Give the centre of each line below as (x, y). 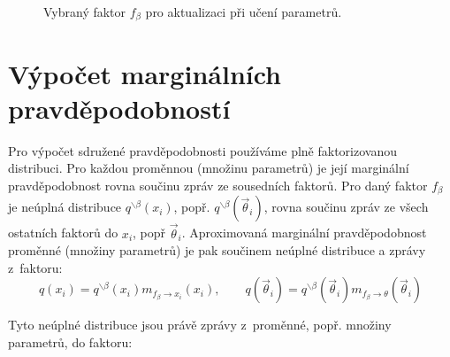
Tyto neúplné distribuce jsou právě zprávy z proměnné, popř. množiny (200, 325)
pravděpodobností (119, 108)
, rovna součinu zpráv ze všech (346, 207)
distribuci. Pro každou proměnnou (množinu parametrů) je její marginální (209, 168)
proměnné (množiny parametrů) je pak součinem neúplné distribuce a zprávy (217, 250)
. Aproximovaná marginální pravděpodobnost (304, 233)
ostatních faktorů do (63, 233)
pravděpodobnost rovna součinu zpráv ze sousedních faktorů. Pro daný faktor (218, 185)
